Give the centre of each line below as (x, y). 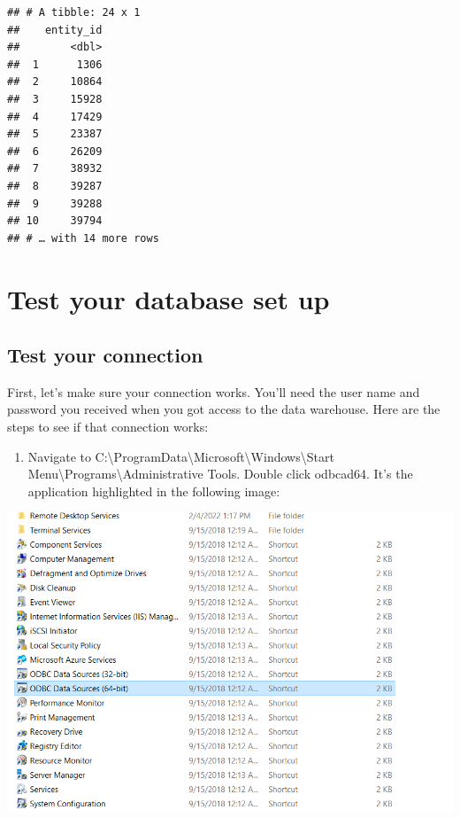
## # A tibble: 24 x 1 (74, 12)
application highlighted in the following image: (154, 491)
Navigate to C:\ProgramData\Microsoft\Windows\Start (181, 456)
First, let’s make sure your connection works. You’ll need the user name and (214, 391)
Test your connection (105, 355)
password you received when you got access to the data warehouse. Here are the (224, 409)
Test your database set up (169, 298)
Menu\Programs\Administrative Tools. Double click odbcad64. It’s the (220, 474)
